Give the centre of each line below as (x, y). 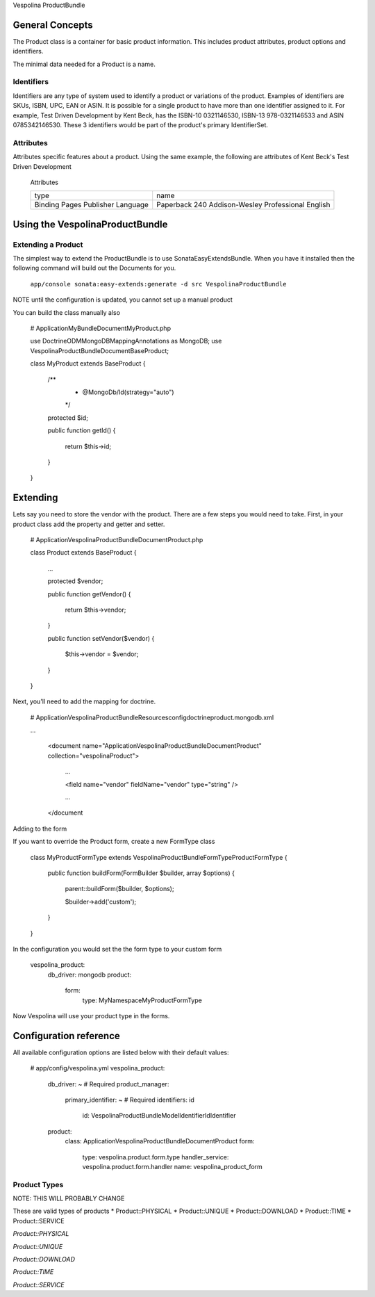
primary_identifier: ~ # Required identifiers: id (130, 1100)
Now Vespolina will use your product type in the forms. (91, 1015)
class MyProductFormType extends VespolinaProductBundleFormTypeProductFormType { (159, 857)
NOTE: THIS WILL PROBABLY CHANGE (69, 1198)
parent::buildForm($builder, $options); (119, 889)
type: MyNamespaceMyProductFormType (142, 1000)
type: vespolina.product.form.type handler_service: (156, 1157)
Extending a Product (48, 245)
